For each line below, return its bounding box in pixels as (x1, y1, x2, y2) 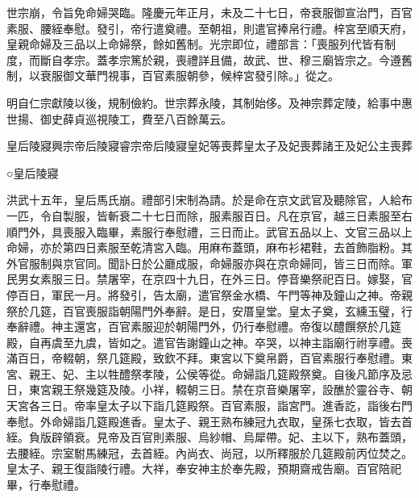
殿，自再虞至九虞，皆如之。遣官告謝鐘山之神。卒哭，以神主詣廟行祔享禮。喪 (6, 333, 413, 350)
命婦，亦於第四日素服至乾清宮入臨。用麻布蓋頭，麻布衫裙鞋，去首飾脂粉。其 (6, 239, 413, 256)
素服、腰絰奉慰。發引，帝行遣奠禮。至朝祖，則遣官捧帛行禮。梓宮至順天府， (6, 19, 413, 36)
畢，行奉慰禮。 (6, 476, 85, 493)
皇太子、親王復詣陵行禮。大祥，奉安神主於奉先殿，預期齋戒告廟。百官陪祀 (6, 460, 401, 477)
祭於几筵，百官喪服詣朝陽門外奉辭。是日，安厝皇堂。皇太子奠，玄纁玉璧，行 (6, 302, 413, 319)
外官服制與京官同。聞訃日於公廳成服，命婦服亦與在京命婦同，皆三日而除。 (6, 254, 401, 271)
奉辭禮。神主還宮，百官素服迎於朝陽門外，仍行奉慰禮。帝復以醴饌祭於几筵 (6, 318, 401, 335)
